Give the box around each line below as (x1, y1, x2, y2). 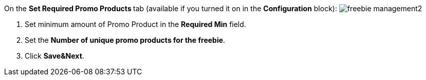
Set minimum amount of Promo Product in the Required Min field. (25, 20, 246, 29)
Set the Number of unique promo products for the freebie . (25, 36, 226, 44)
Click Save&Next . (25, 51, 84, 60)
